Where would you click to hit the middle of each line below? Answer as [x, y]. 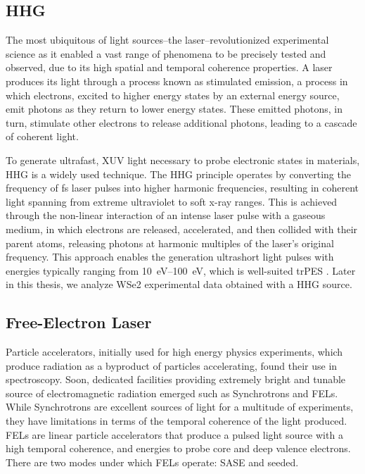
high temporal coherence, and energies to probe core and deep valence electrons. [178, 448]
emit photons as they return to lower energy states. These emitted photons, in [174, 109]
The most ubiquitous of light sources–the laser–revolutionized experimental [167, 40]
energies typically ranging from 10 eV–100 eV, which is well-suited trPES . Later [181, 270]
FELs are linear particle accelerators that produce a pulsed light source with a [174, 434]
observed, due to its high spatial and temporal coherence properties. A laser [169, 67]
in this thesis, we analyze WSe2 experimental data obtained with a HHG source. [179, 284]
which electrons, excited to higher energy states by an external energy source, [173, 95]
